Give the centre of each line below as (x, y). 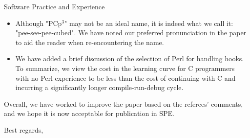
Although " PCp (39, 23)
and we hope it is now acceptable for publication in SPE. (89, 113)
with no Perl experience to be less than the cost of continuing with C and (125, 78)
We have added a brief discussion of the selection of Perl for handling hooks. (130, 58)
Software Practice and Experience (54, 6)
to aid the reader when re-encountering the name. (90, 42)
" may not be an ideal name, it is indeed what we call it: (149, 23)
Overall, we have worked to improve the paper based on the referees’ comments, (124, 103)
